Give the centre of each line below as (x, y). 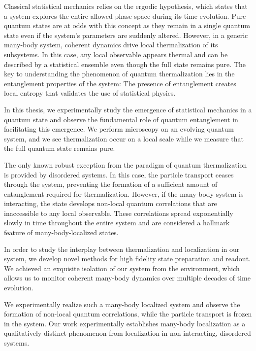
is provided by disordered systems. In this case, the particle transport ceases (119, 174)
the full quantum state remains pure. (60, 148)
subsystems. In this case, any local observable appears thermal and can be (116, 54)
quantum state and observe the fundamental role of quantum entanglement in (121, 119)
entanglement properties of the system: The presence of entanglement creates (120, 83)
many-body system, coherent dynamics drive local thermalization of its (111, 45)
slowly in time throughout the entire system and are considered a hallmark (117, 223)
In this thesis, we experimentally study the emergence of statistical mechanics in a (128, 109)
